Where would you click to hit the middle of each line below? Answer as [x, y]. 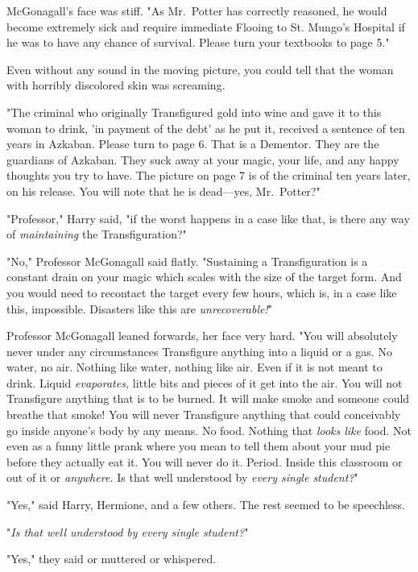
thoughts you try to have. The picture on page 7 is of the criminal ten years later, [209, 175]
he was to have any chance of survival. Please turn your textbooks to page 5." [198, 42]
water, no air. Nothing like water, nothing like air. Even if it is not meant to [195, 367]
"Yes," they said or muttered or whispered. [112, 559]
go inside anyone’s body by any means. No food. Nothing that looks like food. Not [209, 430]
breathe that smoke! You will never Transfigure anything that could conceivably [204, 414]
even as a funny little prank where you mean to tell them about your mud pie [199, 446]
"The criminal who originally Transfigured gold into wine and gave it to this [194, 112]
